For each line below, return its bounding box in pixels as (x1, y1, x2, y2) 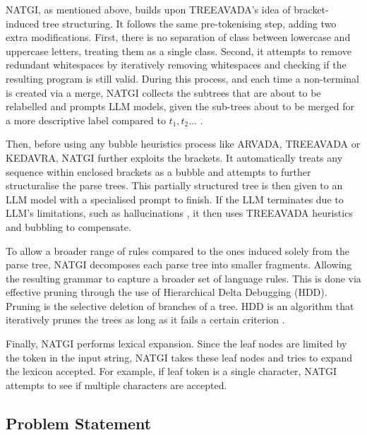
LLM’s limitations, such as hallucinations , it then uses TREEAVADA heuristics (6, 205, 353, 220)
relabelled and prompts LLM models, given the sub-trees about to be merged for (6, 99, 355, 114)
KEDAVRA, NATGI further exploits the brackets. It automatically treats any (6, 150, 343, 165)
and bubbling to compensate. (6, 219, 131, 234)
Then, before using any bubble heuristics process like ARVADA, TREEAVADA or (6, 136, 361, 151)
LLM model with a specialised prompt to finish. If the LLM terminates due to (6, 191, 344, 206)
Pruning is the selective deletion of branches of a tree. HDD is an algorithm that (6, 298, 354, 313)
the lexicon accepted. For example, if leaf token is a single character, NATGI (6, 364, 337, 379)
